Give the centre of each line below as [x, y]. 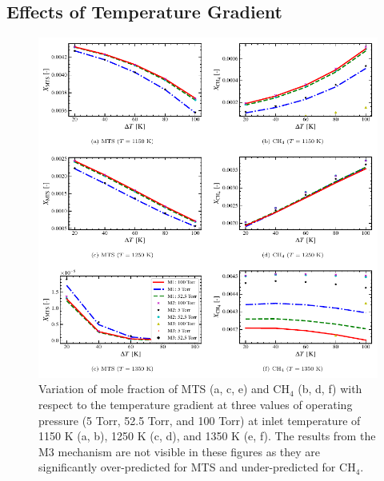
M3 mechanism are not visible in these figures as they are [180, 451]
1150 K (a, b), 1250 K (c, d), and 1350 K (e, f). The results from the [207, 436]
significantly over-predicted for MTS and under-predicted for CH [197, 467]
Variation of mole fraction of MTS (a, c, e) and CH [164, 389]
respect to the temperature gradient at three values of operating [196, 404]
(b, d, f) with [330, 389]
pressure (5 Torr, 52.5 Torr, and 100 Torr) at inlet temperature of [200, 420]
